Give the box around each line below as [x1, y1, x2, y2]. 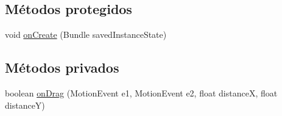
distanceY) [5, 98, 45, 111]
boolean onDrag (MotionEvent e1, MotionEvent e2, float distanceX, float [5, 87, 278, 99]
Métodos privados [5, 58, 119, 77]
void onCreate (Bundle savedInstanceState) [5, 28, 167, 41]
